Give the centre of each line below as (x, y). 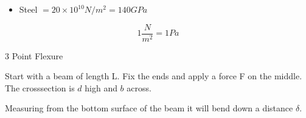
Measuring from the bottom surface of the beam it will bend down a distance (149, 108)
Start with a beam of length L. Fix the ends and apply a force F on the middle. (154, 76)
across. (139, 87)
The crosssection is (40, 87)
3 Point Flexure (34, 55)
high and (101, 87)
